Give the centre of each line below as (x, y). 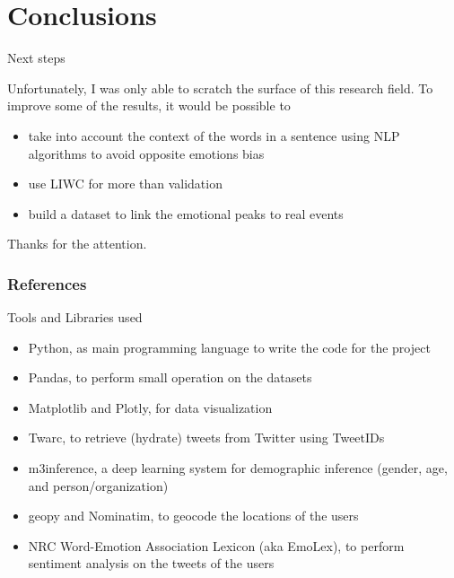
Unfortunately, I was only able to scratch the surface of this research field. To (220, 88)
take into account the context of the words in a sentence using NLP (214, 135)
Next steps (36, 58)
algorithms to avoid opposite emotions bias (146, 153)
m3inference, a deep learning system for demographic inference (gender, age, (238, 468)
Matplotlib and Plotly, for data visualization (150, 407)
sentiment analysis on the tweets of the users (151, 563)
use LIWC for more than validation (125, 184)
